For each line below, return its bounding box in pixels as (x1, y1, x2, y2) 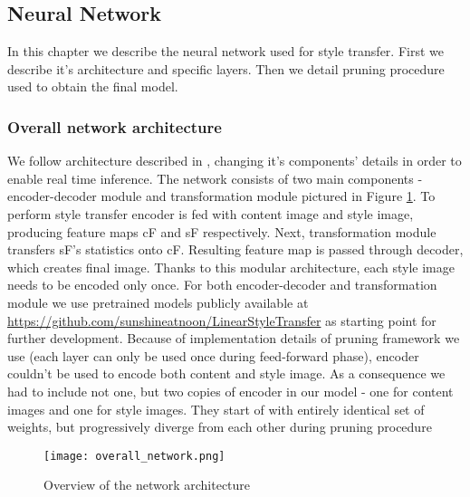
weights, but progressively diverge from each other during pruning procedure (7, 417, 432, 436)
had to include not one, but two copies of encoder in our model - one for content (7, 381, 454, 400)
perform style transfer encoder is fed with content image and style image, (7, 204, 414, 223)
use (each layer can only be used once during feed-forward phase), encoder (7, 346, 419, 365)
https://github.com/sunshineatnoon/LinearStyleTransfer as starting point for (7, 311, 436, 330)
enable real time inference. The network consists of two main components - (7, 168, 423, 187)
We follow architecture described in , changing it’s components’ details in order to (7, 151, 462, 170)
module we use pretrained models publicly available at (7, 292, 309, 311)
